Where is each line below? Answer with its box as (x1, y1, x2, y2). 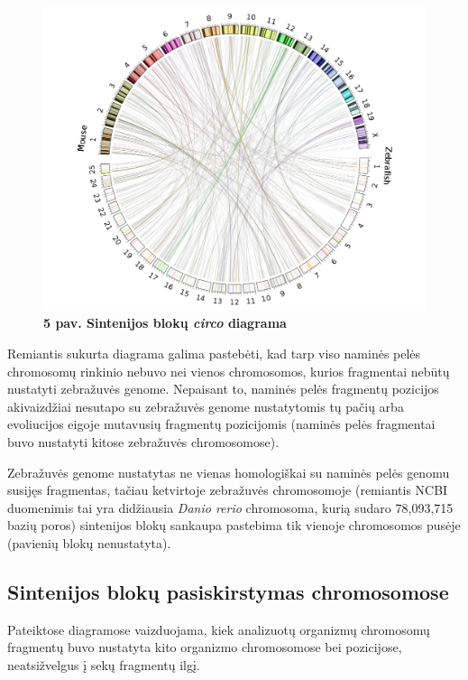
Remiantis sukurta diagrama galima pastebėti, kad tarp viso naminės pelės (7, 343, 421, 362)
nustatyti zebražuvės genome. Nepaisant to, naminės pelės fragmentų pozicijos (7, 379, 439, 398)
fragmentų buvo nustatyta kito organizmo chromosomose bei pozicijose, (7, 638, 402, 657)
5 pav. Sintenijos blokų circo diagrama (43, 313, 287, 332)
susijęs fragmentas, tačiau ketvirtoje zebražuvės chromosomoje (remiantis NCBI (7, 480, 448, 499)
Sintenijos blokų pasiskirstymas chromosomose (7, 577, 449, 605)
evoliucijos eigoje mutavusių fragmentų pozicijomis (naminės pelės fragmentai (7, 415, 436, 433)
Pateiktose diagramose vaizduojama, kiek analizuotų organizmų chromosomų (7, 619, 430, 638)
